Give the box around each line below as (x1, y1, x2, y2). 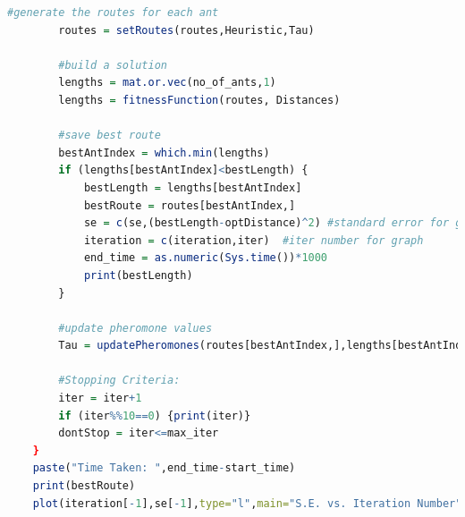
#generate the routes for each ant (7, 6, 219, 19)
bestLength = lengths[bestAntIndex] (83, 181, 302, 194)
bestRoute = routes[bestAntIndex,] (83, 199, 296, 212)
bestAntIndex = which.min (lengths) (58, 146, 270, 159)
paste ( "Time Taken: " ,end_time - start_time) (32, 462, 296, 475)
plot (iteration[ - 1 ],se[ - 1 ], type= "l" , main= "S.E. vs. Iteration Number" (32, 496, 462, 510)
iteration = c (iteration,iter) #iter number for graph (83, 233, 424, 247)
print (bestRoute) (32, 479, 136, 493)
